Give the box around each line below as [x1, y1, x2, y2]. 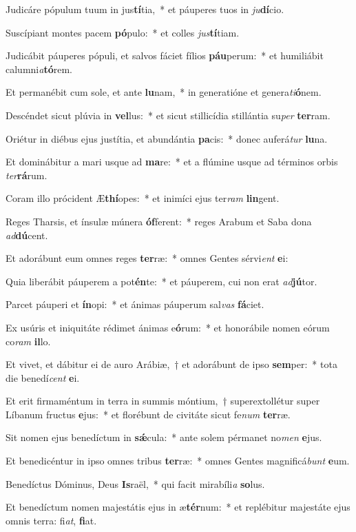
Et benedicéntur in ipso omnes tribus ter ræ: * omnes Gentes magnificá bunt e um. [6, 453, 350, 468]
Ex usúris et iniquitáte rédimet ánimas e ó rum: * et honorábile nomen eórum [6, 320, 330, 334]
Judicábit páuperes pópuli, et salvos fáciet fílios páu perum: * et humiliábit [6, 48, 324, 63]
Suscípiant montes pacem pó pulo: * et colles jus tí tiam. [6, 25, 240, 39]
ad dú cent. [6, 227, 48, 242]
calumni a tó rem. [6, 61, 72, 76]
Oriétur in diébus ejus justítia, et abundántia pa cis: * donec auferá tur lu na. [6, 131, 328, 145]
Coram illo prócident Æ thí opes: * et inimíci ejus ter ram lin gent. [6, 191, 280, 205]
